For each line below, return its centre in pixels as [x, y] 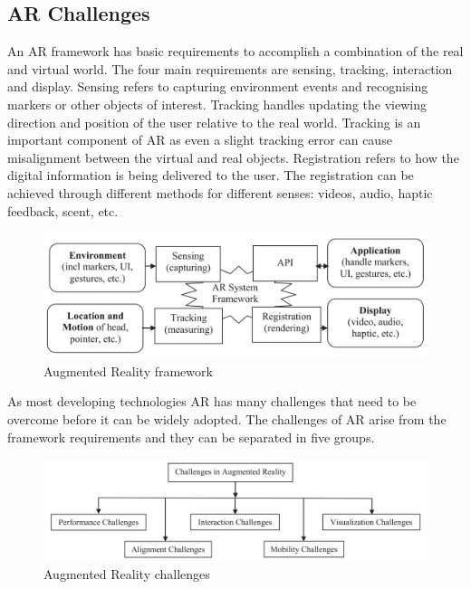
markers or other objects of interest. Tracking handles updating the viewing [217, 104]
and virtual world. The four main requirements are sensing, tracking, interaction [230, 68]
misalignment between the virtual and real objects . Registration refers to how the [233, 157]
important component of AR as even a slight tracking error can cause [200, 140]
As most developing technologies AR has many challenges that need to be [212, 401]
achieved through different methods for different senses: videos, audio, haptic [220, 192]
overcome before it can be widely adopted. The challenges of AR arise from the [227, 419]
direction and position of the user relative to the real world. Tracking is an [214, 122]
